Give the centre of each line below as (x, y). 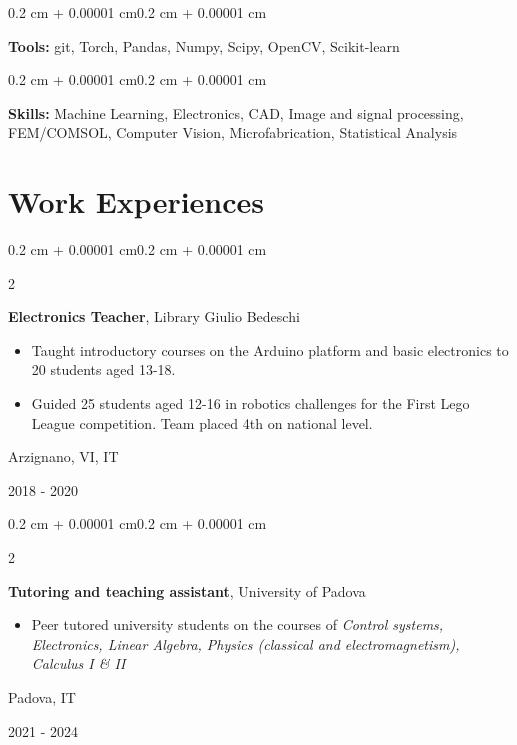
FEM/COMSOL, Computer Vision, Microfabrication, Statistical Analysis (233, 132)
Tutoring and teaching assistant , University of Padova (187, 590)
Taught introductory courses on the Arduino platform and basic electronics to (270, 349)
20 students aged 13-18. (103, 369)
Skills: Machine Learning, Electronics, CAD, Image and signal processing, (236, 112)
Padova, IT (42, 697)
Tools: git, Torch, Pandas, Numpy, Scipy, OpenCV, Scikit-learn (204, 45)
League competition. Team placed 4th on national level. (202, 422)
